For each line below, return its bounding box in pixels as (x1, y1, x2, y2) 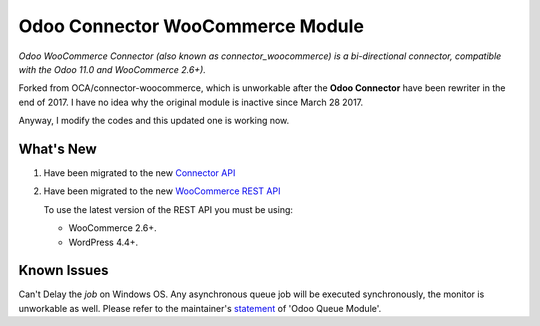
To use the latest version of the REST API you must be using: (43, 203, 294, 215)
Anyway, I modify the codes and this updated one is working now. (18, 115, 290, 127)
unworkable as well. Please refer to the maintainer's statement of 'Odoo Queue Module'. (18, 302, 382, 314)
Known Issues (18, 262, 109, 279)
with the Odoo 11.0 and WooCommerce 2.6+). (18, 63, 207, 75)
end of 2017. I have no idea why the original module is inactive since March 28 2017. (18, 96, 364, 108)
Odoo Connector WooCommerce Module (18, 15, 365, 37)
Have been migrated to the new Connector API (43, 167, 236, 179)
